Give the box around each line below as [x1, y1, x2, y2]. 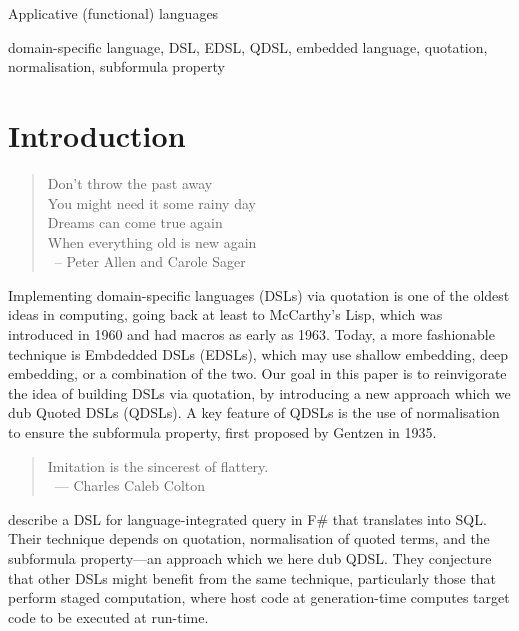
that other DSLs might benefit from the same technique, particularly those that [8, 567, 497, 588]
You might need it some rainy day [47, 192, 256, 213]
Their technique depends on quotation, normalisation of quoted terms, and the [8, 528, 490, 549]
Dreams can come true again [47, 212, 223, 233]
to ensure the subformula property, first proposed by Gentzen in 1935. [8, 422, 437, 443]
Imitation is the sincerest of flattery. [47, 455, 269, 476]
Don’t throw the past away [47, 172, 213, 193]
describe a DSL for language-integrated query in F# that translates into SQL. [8, 508, 487, 529]
